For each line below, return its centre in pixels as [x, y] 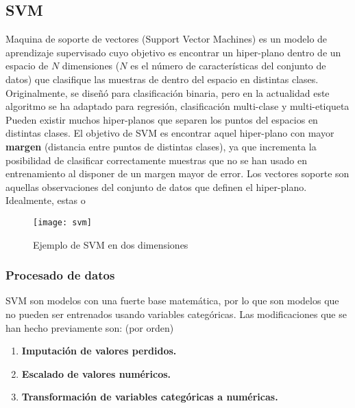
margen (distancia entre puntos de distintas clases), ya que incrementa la [161, 146]
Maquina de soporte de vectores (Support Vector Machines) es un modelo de [167, 39]
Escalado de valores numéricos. [96, 373]
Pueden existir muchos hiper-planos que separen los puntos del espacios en [162, 119]
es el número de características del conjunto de [228, 66]
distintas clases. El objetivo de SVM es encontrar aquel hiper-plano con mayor [170, 133]
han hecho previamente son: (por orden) [90, 327]
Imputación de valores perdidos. [99, 351]
